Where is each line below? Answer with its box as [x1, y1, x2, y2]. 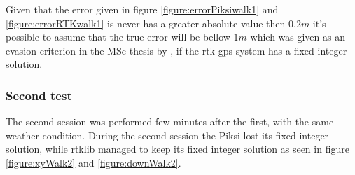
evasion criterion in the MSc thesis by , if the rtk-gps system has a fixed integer [6, 43, 347, 57]
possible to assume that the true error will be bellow [6, 29, 230, 44]
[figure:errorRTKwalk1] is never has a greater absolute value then [6, 15, 286, 30]
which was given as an [250, 29, 345, 44]
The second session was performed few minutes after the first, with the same [6, 114, 334, 129]
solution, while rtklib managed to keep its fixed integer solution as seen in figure [6, 141, 349, 156]
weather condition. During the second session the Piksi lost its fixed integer [6, 127, 329, 142]
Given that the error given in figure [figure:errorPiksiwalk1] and [6, 2, 279, 16]
